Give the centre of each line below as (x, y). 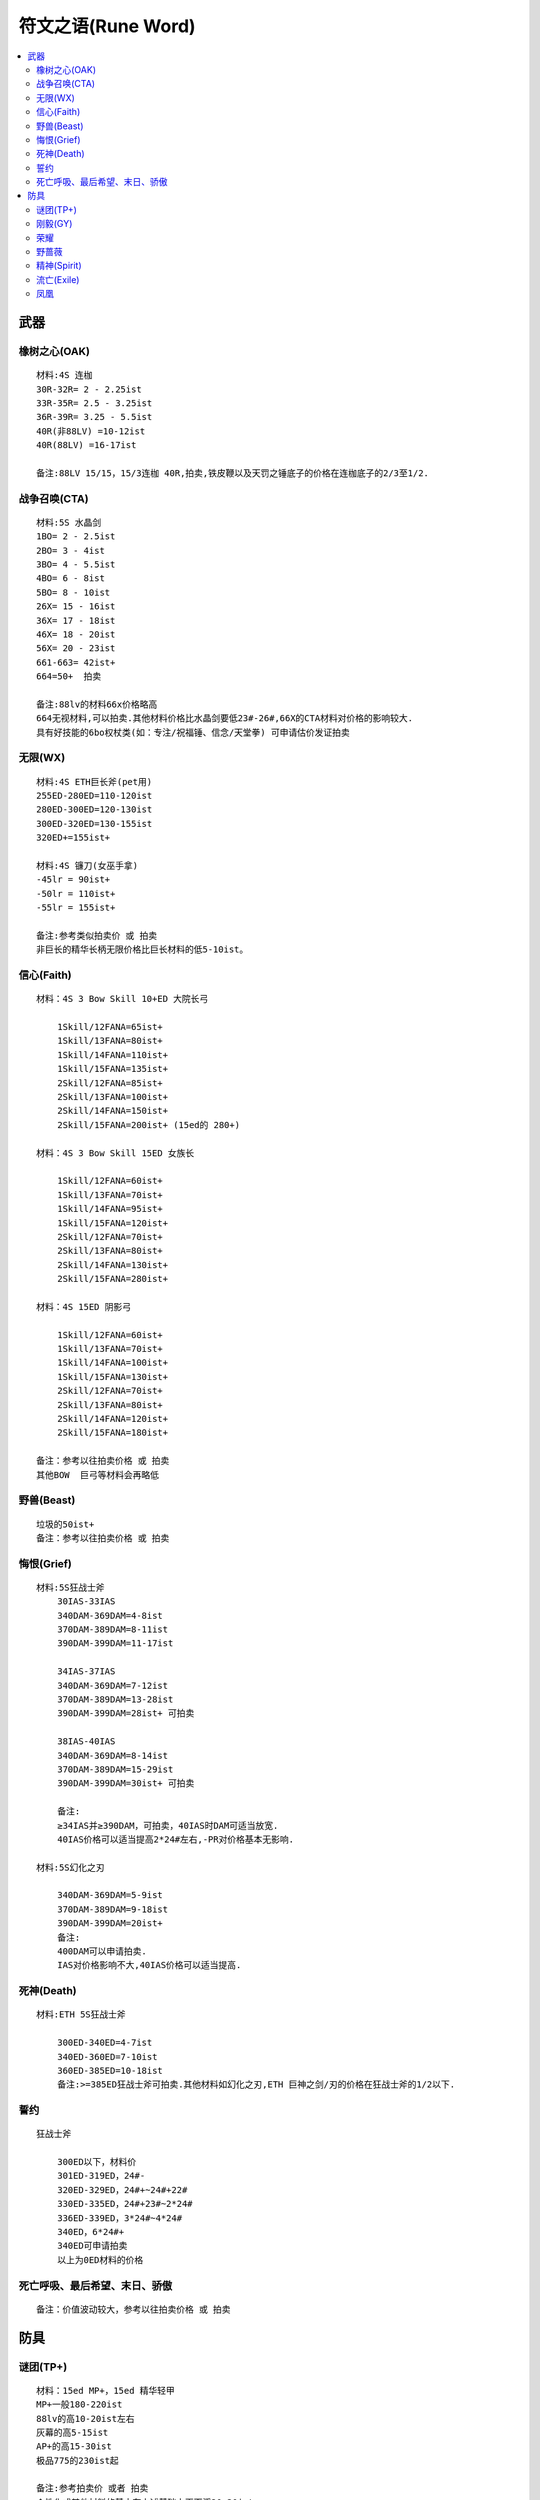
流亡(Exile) (58, 279)
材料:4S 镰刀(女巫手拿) (87, 865)
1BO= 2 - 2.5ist (76, 536)
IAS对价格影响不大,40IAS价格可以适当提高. (149, 1965)
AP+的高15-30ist (74, 2446)
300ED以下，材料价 (96, 2162)
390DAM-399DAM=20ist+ (110, 1923)
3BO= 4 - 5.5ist (76, 564)
